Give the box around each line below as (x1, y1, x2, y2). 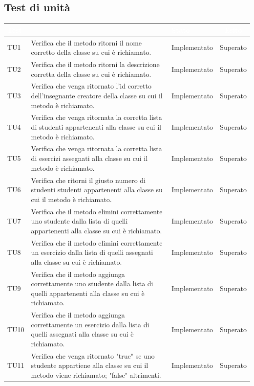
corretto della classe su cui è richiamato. (31, 47, 151, 57)
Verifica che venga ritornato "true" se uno (31, 350, 155, 361)
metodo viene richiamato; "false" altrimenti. (31, 370, 161, 380)
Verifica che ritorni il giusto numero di (31, 175, 146, 185)
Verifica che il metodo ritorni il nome (31, 37, 142, 47)
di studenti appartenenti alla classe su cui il (31, 122, 161, 132)
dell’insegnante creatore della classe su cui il (31, 91, 163, 101)
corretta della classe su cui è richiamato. (31, 68, 151, 79)
